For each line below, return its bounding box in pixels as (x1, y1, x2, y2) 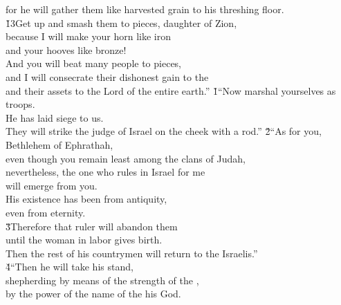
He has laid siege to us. (6, 110, 104, 124)
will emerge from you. (6, 178, 98, 192)
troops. (6, 97, 35, 111)
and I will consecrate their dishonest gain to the (6, 69, 209, 84)
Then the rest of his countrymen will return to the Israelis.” (6, 246, 258, 260)
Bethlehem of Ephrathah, (6, 137, 113, 151)
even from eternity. (6, 205, 86, 219)
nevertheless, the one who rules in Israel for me (6, 165, 205, 179)
